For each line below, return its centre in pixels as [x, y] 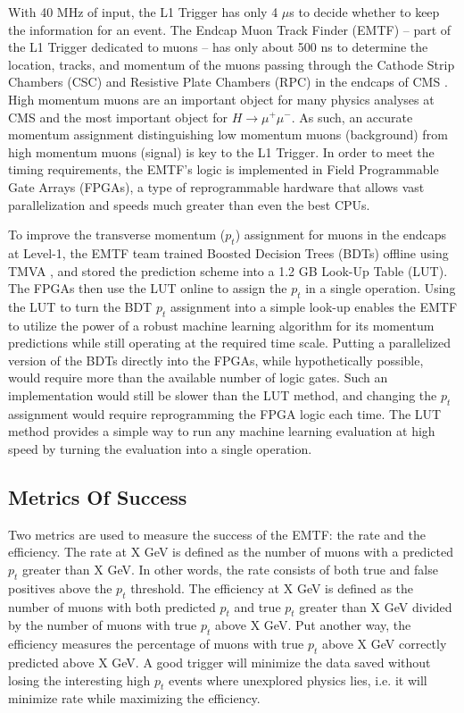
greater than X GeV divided [376, 606]
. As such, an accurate [352, 117]
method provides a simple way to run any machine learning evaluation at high [222, 431]
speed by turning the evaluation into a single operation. [160, 449]
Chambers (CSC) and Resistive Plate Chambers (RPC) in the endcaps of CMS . [228, 82]
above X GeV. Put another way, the [313, 625]
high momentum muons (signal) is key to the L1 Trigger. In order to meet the [221, 151]
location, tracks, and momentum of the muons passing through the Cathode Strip [232, 64]
